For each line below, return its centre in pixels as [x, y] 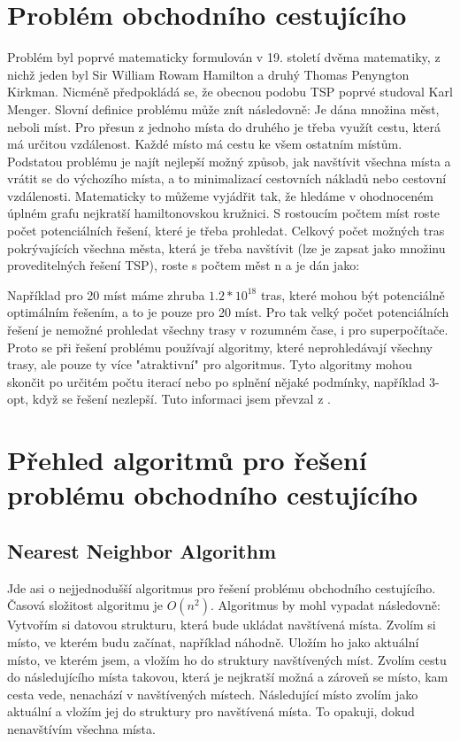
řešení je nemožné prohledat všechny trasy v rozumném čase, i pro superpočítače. [228, 330]
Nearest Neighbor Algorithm [142, 550]
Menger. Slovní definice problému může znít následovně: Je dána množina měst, [223, 108]
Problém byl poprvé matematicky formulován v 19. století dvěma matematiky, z [224, 57]
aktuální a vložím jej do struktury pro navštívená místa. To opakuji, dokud [211, 711]
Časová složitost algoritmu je [85, 605]
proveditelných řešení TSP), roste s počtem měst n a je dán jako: [184, 265]
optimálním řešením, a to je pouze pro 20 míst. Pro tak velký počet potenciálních [228, 312]
